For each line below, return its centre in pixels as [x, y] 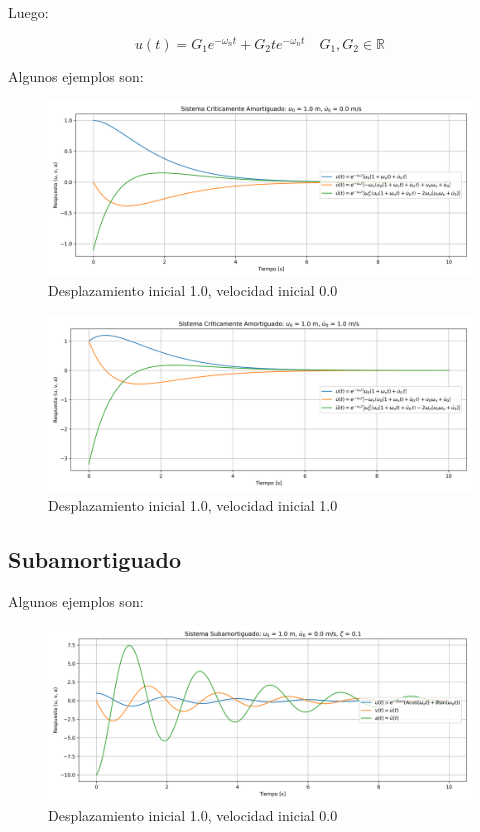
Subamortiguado [94, 558]
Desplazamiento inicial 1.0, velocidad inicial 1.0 [193, 504]
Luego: [28, 12]
